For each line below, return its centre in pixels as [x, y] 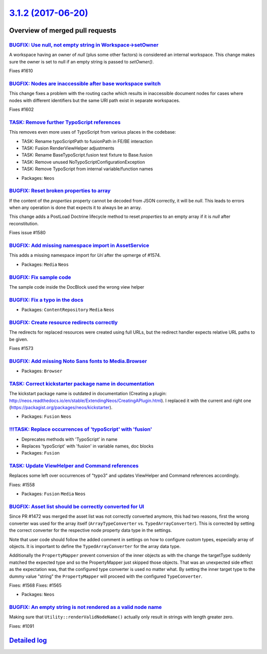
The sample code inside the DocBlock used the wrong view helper [77, 287]
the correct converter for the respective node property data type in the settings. [90, 530]
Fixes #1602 [22, 109]
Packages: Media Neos [45, 264]
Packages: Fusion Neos [46, 416]
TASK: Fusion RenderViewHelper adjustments [68, 148]
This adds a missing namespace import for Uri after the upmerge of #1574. [85, 255]
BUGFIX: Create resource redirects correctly [64, 322]
